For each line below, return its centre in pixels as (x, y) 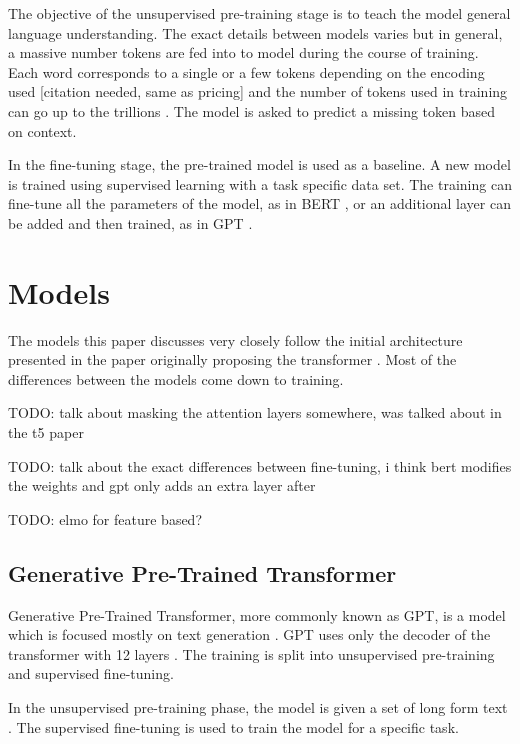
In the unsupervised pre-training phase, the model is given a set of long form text (258, 706)
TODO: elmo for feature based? (105, 518)
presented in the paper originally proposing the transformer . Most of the (232, 359)
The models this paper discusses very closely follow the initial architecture (235, 339)
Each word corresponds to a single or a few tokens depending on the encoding (246, 71)
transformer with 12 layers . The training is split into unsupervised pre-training (251, 653)
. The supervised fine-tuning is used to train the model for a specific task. (233, 726)
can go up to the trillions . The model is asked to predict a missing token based (252, 110)
